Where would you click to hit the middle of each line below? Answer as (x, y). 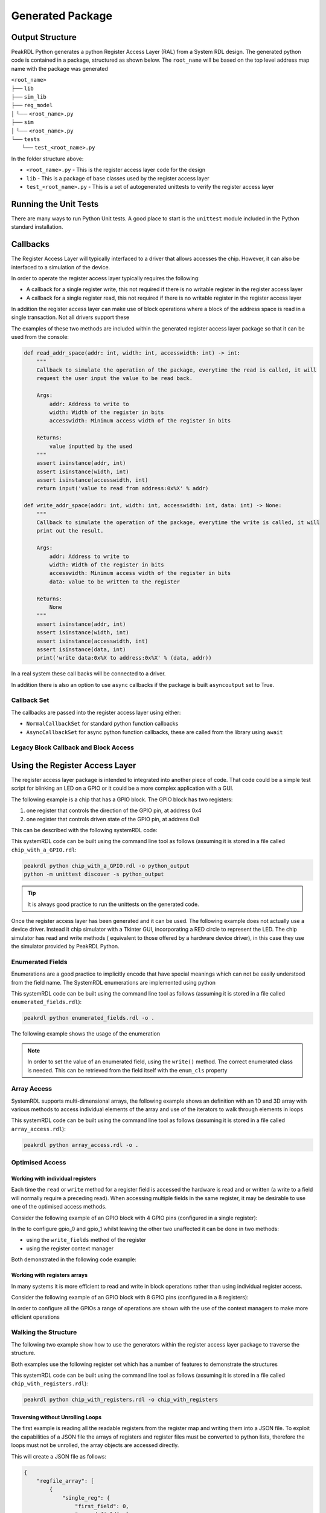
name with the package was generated (60, 68)
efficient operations (35, 1317)
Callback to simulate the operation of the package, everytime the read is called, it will (177, 370)
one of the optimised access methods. (59, 1207)
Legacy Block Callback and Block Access (72, 747)
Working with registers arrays (49, 1275)
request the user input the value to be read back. (115, 379)
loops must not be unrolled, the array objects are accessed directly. (95, 1445)
